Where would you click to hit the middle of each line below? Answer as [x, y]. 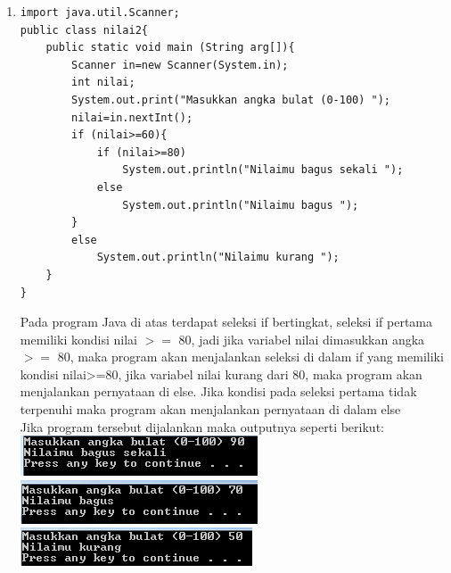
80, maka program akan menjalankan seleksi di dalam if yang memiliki [250, 357]
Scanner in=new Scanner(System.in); [180, 65]
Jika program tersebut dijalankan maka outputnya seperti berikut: [202, 426]
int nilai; [103, 83]
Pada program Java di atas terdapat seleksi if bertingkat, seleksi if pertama [226, 322]
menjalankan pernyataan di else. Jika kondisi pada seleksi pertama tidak [218, 391]
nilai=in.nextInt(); [132, 117]
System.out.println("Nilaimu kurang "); [218, 257]
